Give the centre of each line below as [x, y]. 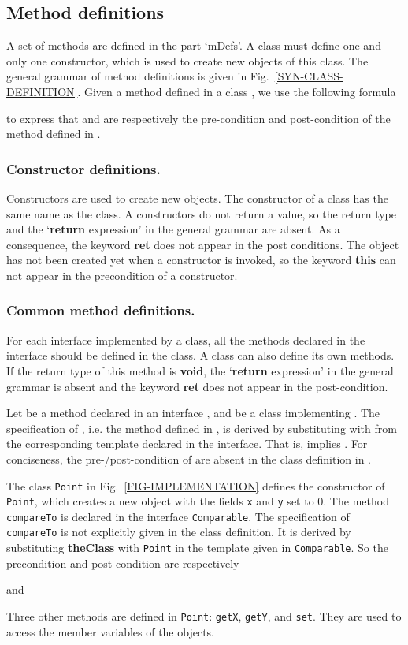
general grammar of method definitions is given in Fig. [138, 76]
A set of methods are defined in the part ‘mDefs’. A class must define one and [194, 45]
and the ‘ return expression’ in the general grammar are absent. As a [173, 229]
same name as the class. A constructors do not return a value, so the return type [201, 213]
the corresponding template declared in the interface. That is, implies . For [187, 444]
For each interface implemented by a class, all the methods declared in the [186, 339]
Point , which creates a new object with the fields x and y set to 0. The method [198, 501]
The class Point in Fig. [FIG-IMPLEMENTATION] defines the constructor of [196, 485]
